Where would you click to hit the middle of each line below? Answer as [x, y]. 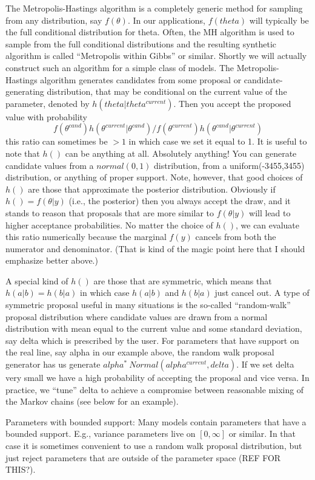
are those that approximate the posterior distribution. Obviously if [152, 189]
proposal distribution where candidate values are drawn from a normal [137, 316]
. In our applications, [166, 20]
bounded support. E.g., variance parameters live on [101, 434]
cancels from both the [236, 237]
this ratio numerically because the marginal [86, 237]
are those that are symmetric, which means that [183, 280]
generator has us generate [53, 364]
